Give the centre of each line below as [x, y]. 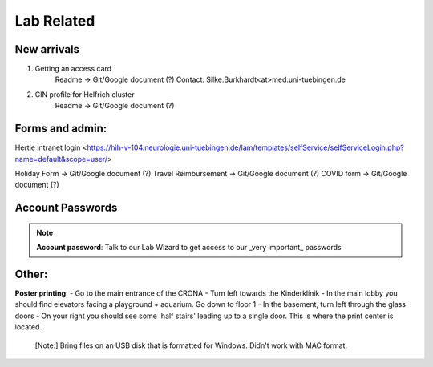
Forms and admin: [61, 129]
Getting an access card [73, 69]
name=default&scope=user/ [61, 159]
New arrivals [47, 49]
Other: [31, 274]
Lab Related [55, 21]
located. [28, 327]
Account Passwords [66, 208]
